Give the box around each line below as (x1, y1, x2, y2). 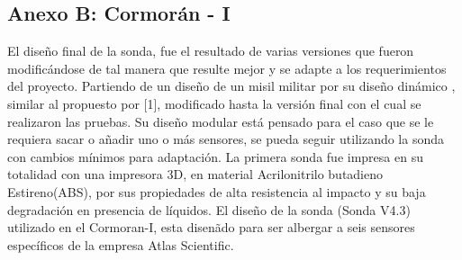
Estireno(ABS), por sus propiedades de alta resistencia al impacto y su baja (7, 182, 426, 201)
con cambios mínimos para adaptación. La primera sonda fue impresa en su (7, 147, 423, 166)
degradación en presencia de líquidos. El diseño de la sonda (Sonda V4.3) (7, 200, 411, 219)
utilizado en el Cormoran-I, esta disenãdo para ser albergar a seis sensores (7, 218, 415, 237)
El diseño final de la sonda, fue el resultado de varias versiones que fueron (7, 41, 414, 60)
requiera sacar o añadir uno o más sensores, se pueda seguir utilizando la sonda (7, 130, 444, 148)
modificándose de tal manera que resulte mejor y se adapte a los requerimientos (7, 58, 447, 77)
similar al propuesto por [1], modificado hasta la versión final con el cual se (7, 94, 421, 112)
